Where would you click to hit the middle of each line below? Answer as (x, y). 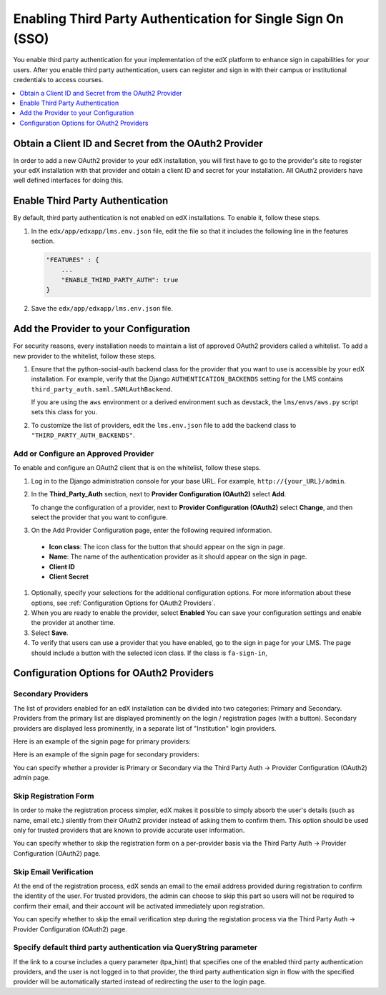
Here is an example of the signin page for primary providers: (102, 741)
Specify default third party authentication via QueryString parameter (135, 948)
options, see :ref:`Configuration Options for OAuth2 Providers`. (123, 603)
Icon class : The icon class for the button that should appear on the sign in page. (167, 546)
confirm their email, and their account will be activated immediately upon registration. (139, 906)
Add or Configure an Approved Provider (84, 454)
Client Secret (69, 576)
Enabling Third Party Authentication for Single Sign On (178, 19)
